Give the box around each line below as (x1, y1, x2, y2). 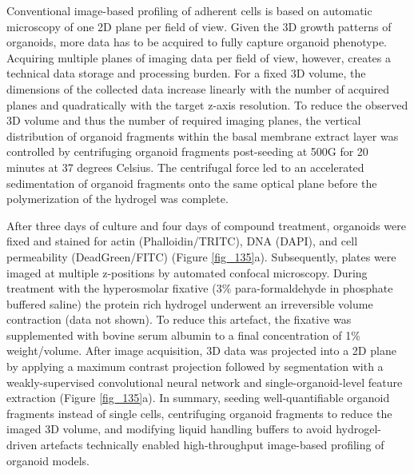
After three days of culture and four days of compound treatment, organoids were (6, 217, 406, 233)
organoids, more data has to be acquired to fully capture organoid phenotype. (6, 34, 388, 50)
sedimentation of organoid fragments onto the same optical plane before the (6, 174, 377, 191)
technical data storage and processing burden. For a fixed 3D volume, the (6, 65, 366, 82)
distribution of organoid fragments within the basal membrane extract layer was (6, 127, 399, 144)
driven (6, 436, 38, 453)
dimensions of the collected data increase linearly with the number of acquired (6, 80, 390, 97)
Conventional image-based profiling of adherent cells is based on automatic (6, 2, 372, 18)
